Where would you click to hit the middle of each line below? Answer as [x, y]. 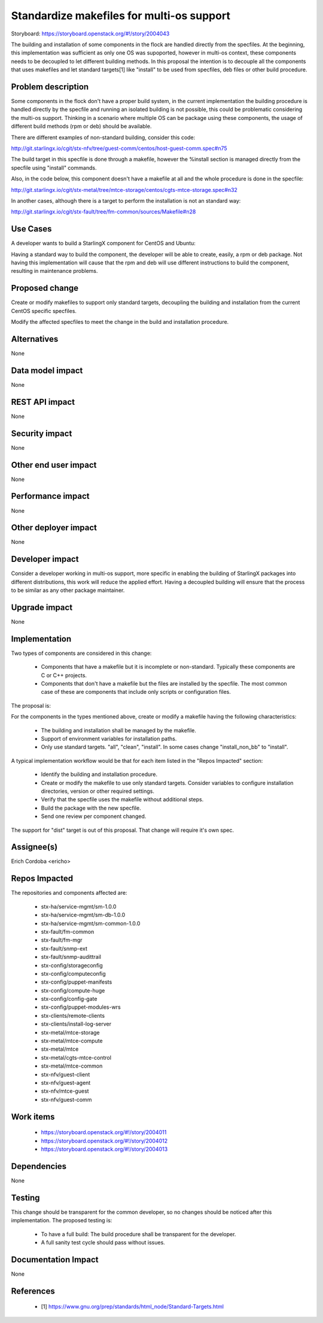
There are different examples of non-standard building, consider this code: [103, 137]
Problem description [50, 87]
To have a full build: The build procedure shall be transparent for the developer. [138, 1234]
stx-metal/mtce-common [72, 1066]
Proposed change [45, 288]
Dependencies [39, 1166]
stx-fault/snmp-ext [64, 948]
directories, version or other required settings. [98, 791]
